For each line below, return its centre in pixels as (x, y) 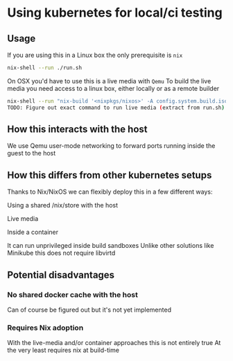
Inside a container (33, 232)
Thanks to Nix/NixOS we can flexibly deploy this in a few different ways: (110, 192)
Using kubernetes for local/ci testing (115, 13)
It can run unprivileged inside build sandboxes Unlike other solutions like (111, 246)
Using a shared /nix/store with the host (63, 205)
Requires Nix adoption (45, 328)
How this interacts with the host (77, 129)
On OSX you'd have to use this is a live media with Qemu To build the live (109, 81)
